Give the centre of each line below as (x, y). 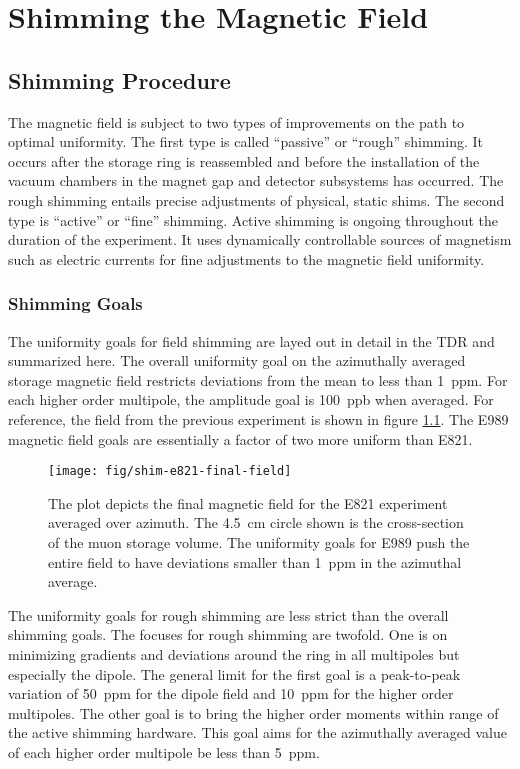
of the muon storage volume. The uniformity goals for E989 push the (259, 541)
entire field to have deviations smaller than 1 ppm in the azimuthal (255, 561)
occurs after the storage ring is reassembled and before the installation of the (244, 160)
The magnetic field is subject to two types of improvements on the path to (236, 121)
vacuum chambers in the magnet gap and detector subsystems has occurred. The (256, 180)
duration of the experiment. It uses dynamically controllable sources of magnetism (260, 239)
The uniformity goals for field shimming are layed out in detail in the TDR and (251, 340)
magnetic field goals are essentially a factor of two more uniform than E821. (240, 438)
